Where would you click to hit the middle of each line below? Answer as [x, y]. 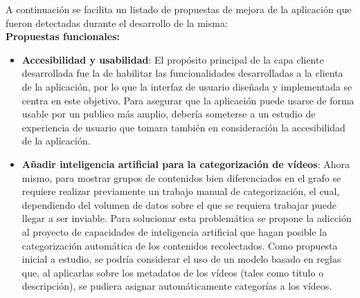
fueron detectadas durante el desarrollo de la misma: [117, 22]
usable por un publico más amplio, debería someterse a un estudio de [169, 114]
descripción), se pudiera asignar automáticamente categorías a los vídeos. [177, 286]
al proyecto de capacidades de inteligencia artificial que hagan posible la [174, 231]
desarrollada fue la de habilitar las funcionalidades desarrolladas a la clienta [182, 73]
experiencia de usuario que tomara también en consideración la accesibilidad [183, 127]
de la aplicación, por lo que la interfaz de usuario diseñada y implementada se [187, 86]
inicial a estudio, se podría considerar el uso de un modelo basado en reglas [181, 259]
